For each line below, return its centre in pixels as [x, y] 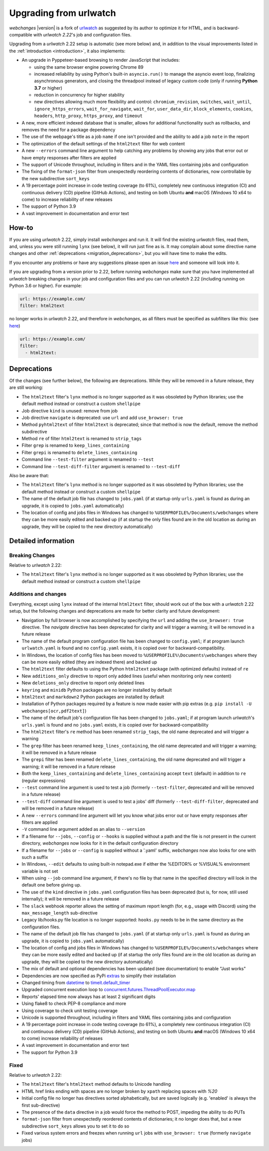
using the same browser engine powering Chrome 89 [89, 67]
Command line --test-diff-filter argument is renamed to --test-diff [101, 466]
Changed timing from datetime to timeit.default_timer [76, 982]
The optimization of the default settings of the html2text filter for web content [103, 143]
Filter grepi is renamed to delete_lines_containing [79, 452]
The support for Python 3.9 [50, 1052]
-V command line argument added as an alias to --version [83, 829]
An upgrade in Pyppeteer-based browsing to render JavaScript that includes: [101, 60]
